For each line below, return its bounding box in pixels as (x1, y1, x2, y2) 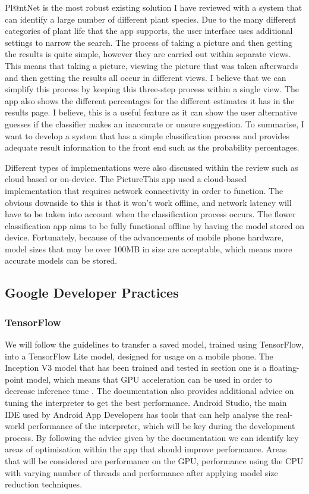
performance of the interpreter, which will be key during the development (27, 420, 295, 432)
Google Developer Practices (5, 283, 179, 302)
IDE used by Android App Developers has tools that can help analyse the (5, 408, 274, 420)
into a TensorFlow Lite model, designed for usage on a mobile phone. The (5, 349, 273, 362)
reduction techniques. (5, 478, 83, 490)
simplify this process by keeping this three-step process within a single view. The (5, 83, 299, 95)
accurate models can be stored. (5, 254, 118, 267)
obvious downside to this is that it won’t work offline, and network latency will (5, 196, 292, 208)
